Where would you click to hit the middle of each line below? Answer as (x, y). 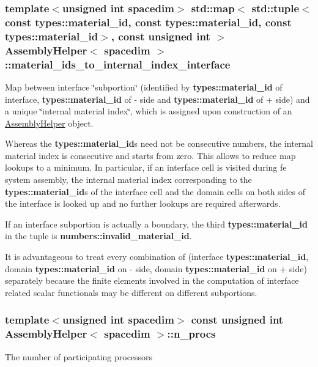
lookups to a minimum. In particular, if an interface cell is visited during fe (146, 167)
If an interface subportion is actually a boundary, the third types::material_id (156, 224)
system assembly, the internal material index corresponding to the (128, 180)
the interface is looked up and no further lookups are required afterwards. (143, 203)
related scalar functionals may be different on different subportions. (131, 292)
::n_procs (191, 334)
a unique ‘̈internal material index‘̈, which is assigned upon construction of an (149, 111)
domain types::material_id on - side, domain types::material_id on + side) (156, 268)
